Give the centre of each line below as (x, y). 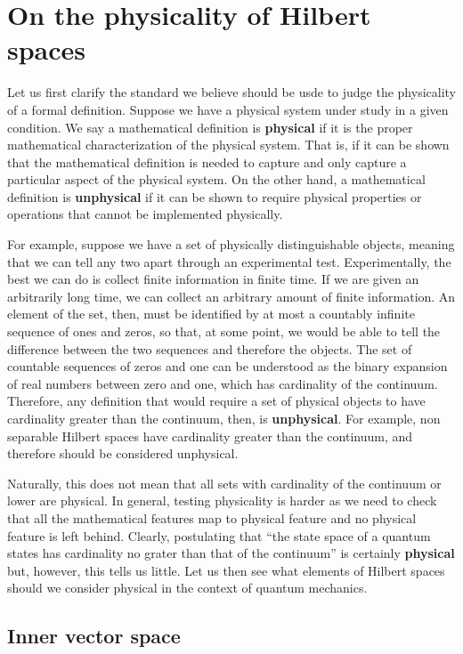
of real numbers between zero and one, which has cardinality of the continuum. (223, 383)
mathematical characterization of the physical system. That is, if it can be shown (228, 145)
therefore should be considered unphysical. (123, 453)
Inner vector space (94, 636)
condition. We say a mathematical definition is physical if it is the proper (210, 127)
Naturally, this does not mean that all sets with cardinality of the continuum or (224, 483)
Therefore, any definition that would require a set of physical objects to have (216, 401)
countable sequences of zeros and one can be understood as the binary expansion (227, 366)
